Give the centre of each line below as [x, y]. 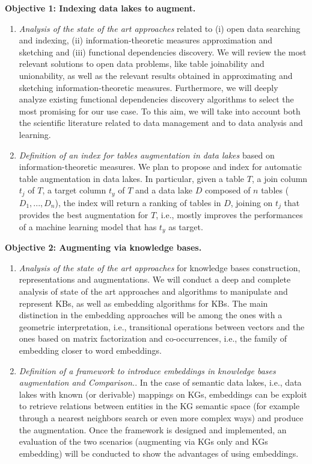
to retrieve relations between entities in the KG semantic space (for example [159, 406]
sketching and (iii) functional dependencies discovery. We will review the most [163, 52]
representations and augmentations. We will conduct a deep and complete [155, 279]
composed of [228, 190]
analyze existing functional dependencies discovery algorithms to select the [156, 99]
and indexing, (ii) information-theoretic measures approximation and [145, 40]
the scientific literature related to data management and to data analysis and [161, 123]
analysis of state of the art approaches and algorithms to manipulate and [153, 291]
